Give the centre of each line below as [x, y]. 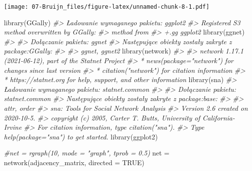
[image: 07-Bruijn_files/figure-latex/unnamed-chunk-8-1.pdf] [107, 7]
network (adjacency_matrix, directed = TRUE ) [74, 162]
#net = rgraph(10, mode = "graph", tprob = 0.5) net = [87, 153]
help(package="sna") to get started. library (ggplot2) [81, 136]
